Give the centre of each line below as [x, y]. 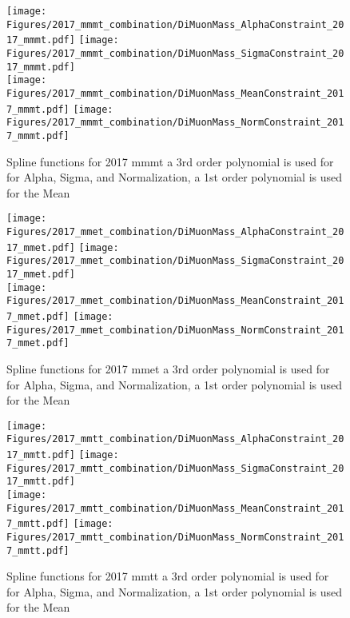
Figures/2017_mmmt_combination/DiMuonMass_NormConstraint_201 [175, 123]
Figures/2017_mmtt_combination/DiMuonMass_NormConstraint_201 [175, 537]
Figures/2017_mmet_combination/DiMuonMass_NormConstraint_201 [175, 330]
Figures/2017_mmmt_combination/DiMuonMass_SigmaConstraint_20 [175, 53]
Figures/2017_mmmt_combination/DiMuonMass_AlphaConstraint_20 [175, 24]
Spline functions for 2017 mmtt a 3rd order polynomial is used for [168, 576]
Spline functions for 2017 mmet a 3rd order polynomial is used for [168, 368]
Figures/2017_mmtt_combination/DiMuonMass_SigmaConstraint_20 [175, 468]
